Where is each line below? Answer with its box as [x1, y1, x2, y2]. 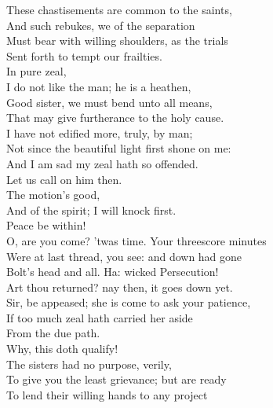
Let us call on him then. [6, 171, 122, 187]
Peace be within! [6, 217, 86, 233]
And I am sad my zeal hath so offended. [6, 155, 198, 171]
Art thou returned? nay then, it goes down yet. [6, 278, 233, 295]
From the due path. [6, 325, 100, 341]
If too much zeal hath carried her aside [6, 309, 193, 325]
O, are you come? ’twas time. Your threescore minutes [6, 232, 267, 248]
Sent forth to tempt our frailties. [6, 47, 162, 64]
